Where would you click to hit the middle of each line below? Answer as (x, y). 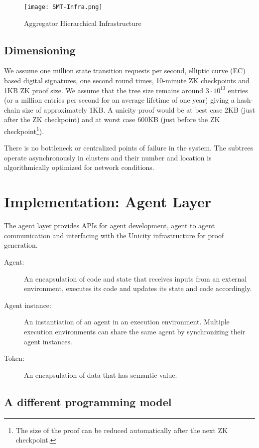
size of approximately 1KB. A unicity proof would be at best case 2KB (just (138, 109)
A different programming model (88, 401)
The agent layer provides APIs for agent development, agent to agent (110, 225)
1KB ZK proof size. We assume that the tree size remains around (104, 90)
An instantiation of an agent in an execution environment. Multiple (127, 322)
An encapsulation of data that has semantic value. (101, 374)
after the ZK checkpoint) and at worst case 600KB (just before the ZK (112, 119)
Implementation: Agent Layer (108, 202)
